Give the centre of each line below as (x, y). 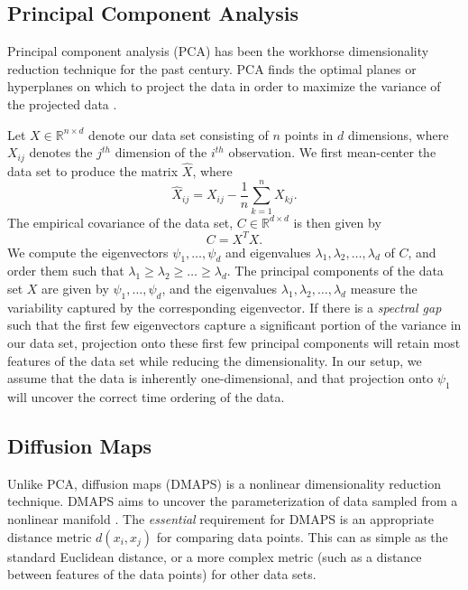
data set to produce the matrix (93, 170)
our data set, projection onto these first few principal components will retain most (234, 343)
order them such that (66, 271)
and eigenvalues (268, 252)
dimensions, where (398, 134)
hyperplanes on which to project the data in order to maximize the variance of (224, 86)
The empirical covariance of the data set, (120, 222)
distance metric (50, 536)
